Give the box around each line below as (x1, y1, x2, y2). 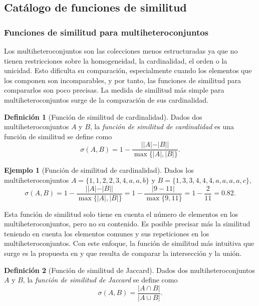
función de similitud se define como (4, 131, 112, 141)
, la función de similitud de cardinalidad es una (90, 121, 234, 132)
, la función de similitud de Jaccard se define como (23, 274, 178, 285)
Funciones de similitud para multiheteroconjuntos (4, 26, 209, 38)
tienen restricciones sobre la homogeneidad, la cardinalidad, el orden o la (4, 55, 227, 66)
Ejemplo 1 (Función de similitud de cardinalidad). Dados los (4, 165, 194, 175)
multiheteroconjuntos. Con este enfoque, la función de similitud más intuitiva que (4, 238, 254, 248)
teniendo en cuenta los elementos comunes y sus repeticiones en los (4, 228, 209, 238)
